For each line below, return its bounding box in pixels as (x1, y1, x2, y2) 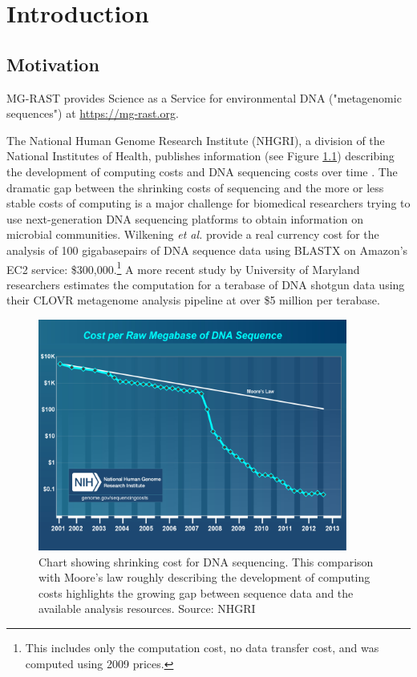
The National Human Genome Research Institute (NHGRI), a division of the (6, 131, 385, 148)
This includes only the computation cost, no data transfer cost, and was (25, 639, 379, 655)
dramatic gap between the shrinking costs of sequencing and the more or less (6, 179, 384, 195)
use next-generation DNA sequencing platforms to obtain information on (6, 210, 364, 227)
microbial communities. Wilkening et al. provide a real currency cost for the (6, 226, 379, 243)
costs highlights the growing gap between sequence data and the (38, 584, 354, 601)
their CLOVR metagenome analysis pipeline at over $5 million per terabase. (6, 292, 380, 308)
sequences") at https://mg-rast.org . (6, 105, 179, 122)
